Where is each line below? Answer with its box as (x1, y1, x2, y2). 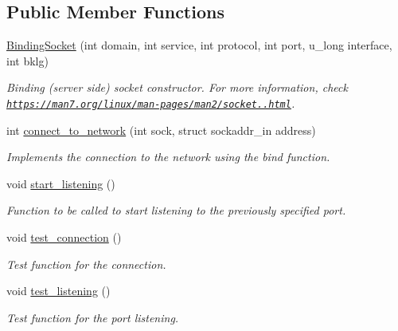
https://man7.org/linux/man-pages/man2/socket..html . (6, 94, 295, 111)
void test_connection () (6, 229, 122, 246)
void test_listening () (6, 282, 111, 299)
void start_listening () (6, 175, 115, 191)
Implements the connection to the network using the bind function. (6, 148, 330, 165)
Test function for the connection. (6, 255, 166, 272)
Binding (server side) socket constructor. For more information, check (6, 79, 348, 96)
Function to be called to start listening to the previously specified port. (6, 202, 346, 219)
